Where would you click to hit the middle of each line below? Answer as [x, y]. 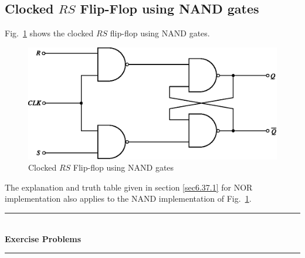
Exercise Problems [43, 238]
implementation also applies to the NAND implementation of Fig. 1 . [128, 198]
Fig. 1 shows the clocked [49, 33]
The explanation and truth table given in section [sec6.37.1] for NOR [129, 187]
